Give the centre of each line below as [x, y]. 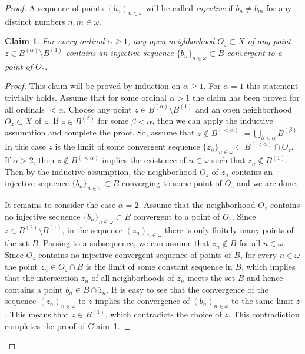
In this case [25, 146]
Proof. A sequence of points [54, 8]
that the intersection [42, 278]
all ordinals [25, 109]
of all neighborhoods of [133, 278]
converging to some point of [172, 183]
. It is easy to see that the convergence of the [187, 289]
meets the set [211, 278]
